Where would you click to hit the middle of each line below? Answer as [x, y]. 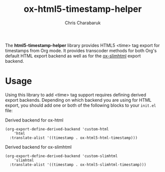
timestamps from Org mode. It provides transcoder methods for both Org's [81, 50]
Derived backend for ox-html [34, 120]
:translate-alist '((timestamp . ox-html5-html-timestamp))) [74, 138]
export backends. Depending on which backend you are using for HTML [78, 100]
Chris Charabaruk [83, 23]
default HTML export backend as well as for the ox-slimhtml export [73, 56]
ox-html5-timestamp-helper [83, 9]
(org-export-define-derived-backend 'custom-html [57, 129]
